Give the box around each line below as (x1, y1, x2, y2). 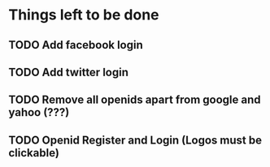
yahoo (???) (8, 105, 70, 119)
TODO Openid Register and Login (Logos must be (8, 133, 263, 147)
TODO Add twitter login (8, 65, 128, 79)
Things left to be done (8, 6, 160, 24)
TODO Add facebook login (8, 38, 144, 52)
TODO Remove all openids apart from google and (8, 93, 262, 107)
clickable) (8, 146, 59, 160)
